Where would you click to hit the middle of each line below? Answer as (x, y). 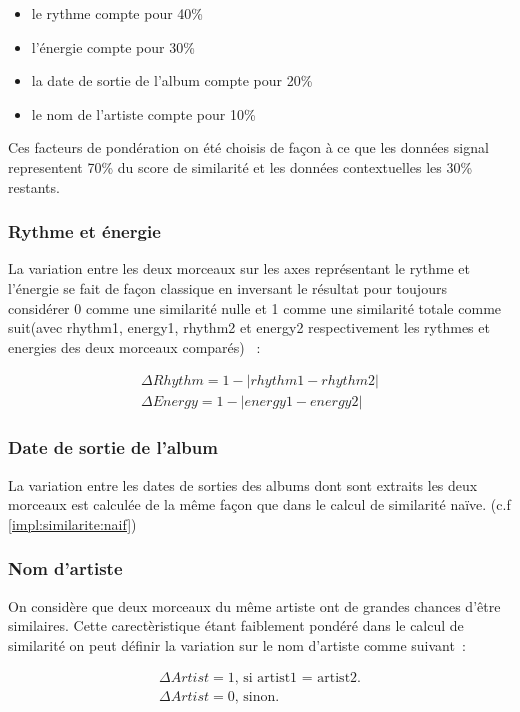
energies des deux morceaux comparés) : (134, 346)
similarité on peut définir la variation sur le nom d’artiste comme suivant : (237, 644)
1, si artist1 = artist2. (294, 678)
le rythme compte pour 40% (117, 13)
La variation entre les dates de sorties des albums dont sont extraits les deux (243, 484)
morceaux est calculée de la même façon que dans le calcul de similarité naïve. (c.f (259, 504)
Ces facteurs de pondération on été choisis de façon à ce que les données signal (248, 147)
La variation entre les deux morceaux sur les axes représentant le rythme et (239, 268)
